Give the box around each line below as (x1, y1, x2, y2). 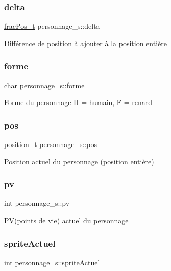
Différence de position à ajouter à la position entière (4, 37, 167, 48)
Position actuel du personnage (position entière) (4, 156, 154, 166)
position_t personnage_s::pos (4, 139, 97, 150)
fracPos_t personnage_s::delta (4, 20, 100, 31)
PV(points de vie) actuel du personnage (4, 215, 129, 226)
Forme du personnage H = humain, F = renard (4, 97, 152, 108)
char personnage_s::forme (4, 79, 85, 90)
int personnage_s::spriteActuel (4, 257, 100, 267)
